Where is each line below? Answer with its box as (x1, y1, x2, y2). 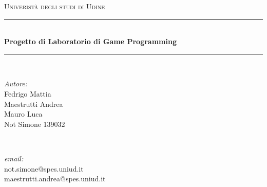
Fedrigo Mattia (4, 88, 51, 99)
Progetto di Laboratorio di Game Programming (4, 36, 177, 47)
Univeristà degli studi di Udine (4, 1, 105, 11)
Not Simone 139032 (4, 118, 65, 129)
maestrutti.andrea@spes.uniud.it (4, 173, 106, 184)
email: (4, 153, 24, 163)
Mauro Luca (4, 108, 43, 119)
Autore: (4, 78, 27, 89)
